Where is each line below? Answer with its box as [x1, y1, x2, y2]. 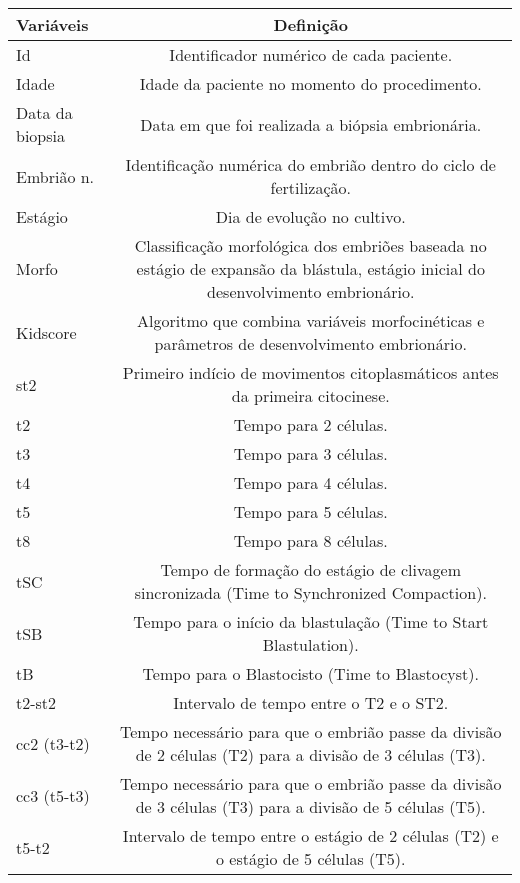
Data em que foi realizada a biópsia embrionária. [140, 112, 482, 136]
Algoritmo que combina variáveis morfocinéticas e [137, 309, 485, 332]
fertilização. [270, 176, 351, 199]
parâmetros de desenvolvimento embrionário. [154, 332, 467, 355]
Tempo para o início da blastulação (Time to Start [133, 610, 489, 633]
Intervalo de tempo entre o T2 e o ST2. [173, 691, 449, 714]
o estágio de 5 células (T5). [216, 847, 406, 870]
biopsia [16, 124, 65, 147]
